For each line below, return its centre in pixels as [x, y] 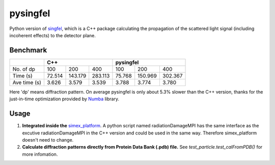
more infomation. [40, 154]
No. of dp [24, 69]
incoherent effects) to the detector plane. [53, 35]
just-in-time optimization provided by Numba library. [64, 99]
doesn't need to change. [48, 140]
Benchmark [28, 50]
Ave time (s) [27, 82]
